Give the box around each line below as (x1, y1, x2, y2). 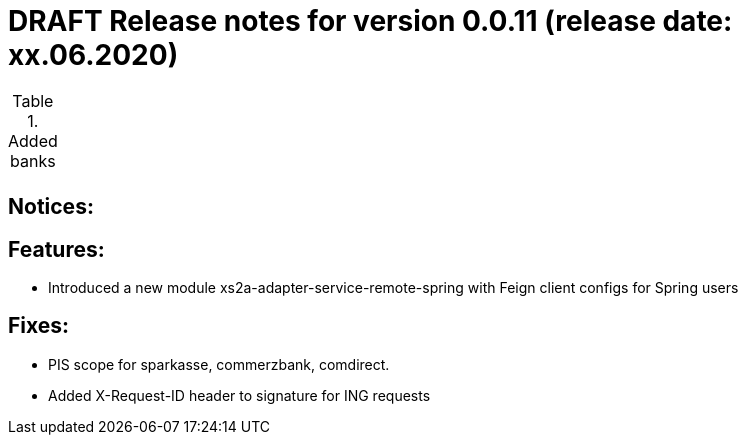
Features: (8, 236, 105, 262)
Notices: (8, 194, 94, 220)
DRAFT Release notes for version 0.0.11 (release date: (8, 4, 733, 38)
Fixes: (8, 313, 70, 339)
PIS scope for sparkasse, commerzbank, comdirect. (48, 355, 390, 373)
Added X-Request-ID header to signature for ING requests (48, 386, 431, 404)
